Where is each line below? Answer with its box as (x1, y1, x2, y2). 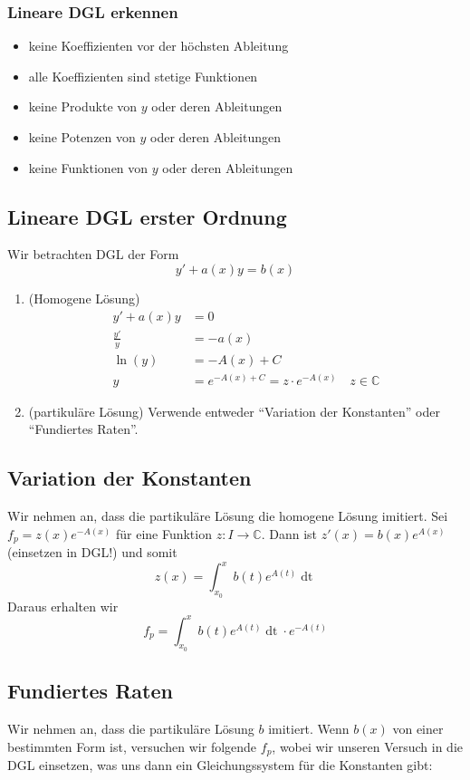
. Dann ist (261, 524, 317, 543)
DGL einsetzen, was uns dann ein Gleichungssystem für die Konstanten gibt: (7, 756, 433, 775)
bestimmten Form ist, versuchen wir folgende (7, 737, 257, 756)
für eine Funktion (115, 524, 212, 543)
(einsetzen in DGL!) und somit (7, 543, 177, 562)
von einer (392, 719, 444, 738)
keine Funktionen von (28, 158, 149, 177)
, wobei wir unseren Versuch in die (272, 737, 464, 756)
